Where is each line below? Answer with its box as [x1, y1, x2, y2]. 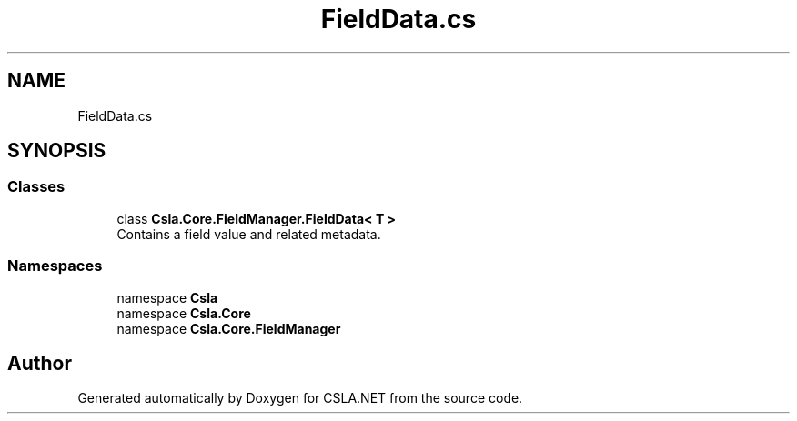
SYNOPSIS [7, 139, 106, 163]
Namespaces [7, 256, 103, 276]
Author [7, 351, 72, 375]
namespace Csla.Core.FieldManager [116, 320, 341, 336]
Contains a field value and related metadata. [116, 226, 381, 242]
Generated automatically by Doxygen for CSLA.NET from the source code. [77, 390, 523, 406]
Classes [7, 177, 66, 196]
